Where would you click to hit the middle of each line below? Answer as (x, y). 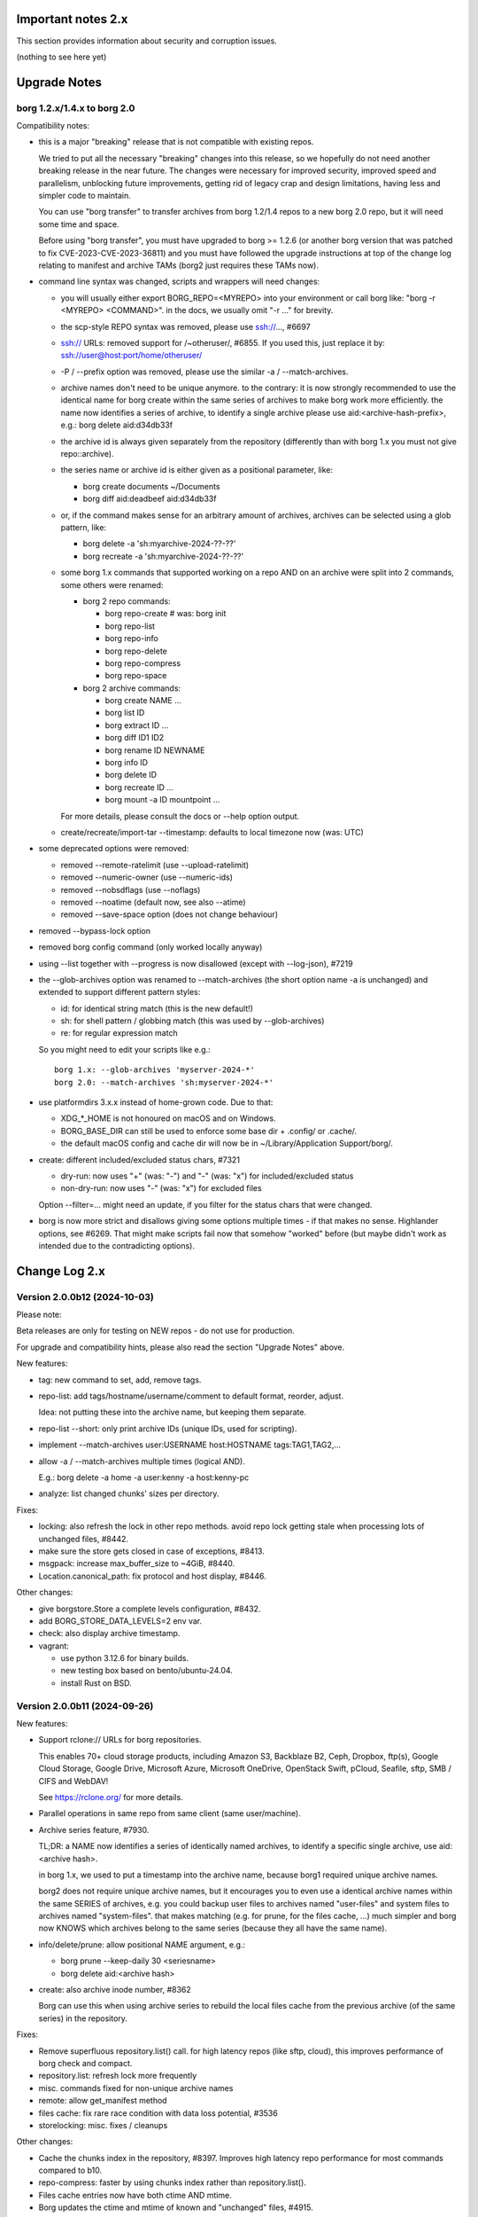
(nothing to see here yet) (62, 57)
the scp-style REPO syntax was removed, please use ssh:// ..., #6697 (185, 326)
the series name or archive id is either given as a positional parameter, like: (197, 470)
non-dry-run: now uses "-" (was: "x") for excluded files (161, 1188)
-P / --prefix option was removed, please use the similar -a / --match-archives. (204, 372)
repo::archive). (87, 454)
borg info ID (127, 763)
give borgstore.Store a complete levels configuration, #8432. (150, 1609)
